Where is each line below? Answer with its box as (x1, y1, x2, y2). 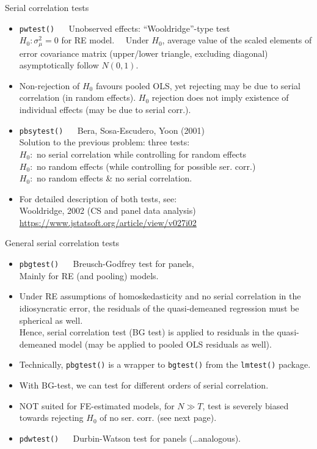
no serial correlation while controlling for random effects (37, 147, 247, 160)
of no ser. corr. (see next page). (100, 411, 217, 424)
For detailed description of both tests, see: (19, 192, 177, 205)
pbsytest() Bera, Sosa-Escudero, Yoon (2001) (19, 123, 205, 136)
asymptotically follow (19, 59, 99, 71)
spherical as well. (19, 313, 83, 326)
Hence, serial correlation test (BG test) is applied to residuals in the (19, 326, 274, 338)
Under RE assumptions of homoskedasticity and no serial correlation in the (19, 290, 301, 302)
